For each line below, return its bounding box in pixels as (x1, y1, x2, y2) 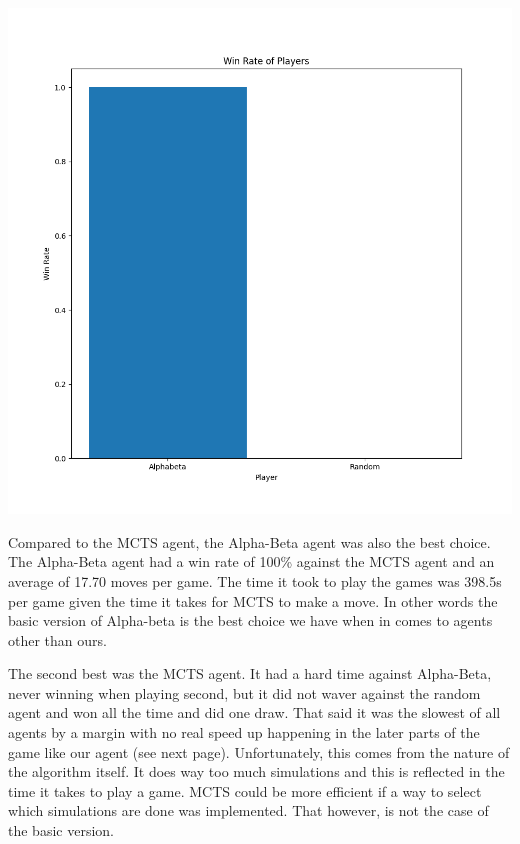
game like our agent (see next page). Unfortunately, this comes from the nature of (8, 741, 510, 762)
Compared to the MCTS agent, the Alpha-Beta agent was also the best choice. (8, 531, 491, 552)
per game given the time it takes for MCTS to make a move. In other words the (8, 590, 498, 611)
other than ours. (8, 629, 107, 650)
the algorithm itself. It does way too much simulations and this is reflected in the (8, 761, 505, 782)
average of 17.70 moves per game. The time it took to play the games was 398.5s (8, 570, 502, 591)
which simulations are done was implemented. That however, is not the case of (8, 800, 489, 821)
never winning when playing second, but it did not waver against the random (8, 682, 481, 703)
